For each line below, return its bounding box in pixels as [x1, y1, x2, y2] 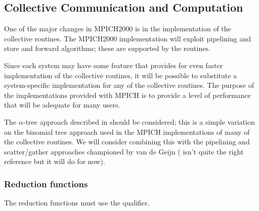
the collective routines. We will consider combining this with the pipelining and [4, 136, 250, 147]
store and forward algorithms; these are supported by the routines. [4, 43, 210, 54]
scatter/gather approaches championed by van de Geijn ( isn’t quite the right [4, 146, 244, 156]
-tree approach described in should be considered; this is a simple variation [23, 116, 255, 127]
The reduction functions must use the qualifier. [4, 197, 150, 208]
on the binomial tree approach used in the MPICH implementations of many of [4, 126, 250, 137]
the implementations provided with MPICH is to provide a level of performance [4, 89, 251, 100]
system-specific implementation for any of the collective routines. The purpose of [4, 80, 254, 90]
